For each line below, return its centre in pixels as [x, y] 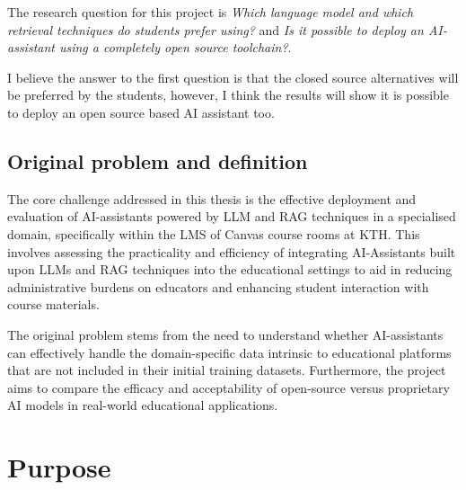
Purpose [59, 467]
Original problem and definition [158, 160]
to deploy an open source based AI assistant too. [141, 112]
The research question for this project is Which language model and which [211, 12]
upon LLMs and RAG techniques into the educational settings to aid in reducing [230, 269]
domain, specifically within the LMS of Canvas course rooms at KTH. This [214, 233]
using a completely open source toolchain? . [175, 47]
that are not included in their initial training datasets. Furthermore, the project [227, 370]
